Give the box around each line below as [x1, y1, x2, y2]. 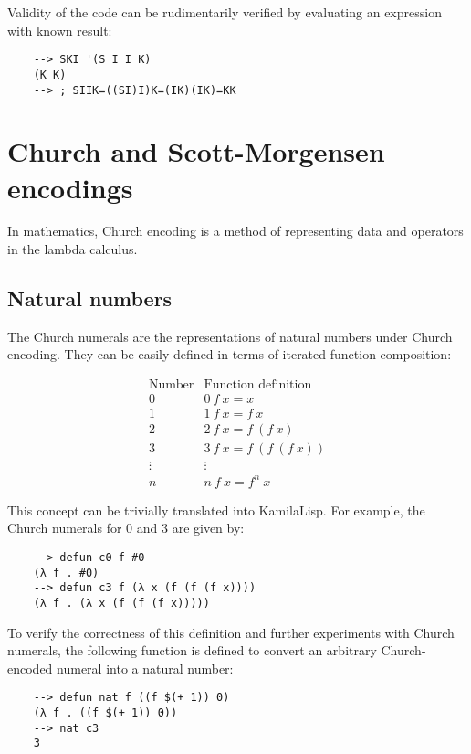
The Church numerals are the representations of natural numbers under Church [7, 326, 453, 345]
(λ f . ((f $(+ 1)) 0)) [33, 706, 178, 720]
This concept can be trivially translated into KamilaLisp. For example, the [7, 500, 425, 519]
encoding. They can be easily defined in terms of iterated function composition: [7, 345, 452, 364]
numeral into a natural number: [57, 658, 234, 677]
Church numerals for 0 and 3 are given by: [7, 518, 245, 537]
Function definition [204, 378, 312, 392]
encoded [7, 658, 53, 677]
